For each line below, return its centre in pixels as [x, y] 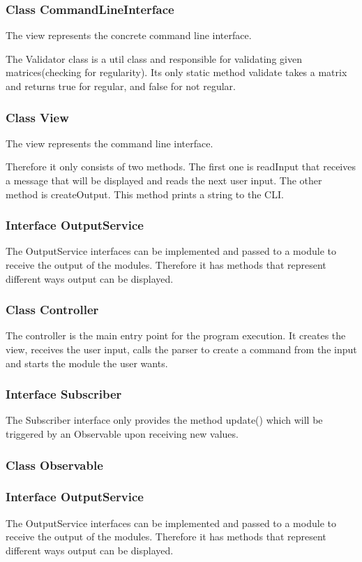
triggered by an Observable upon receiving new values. [122, 434]
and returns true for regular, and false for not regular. [121, 86]
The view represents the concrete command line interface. [129, 35]
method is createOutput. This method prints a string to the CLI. [145, 194]
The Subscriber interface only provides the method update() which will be [164, 420]
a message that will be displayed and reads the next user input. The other [164, 180]
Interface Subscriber [64, 394]
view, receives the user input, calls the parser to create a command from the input [181, 349]
